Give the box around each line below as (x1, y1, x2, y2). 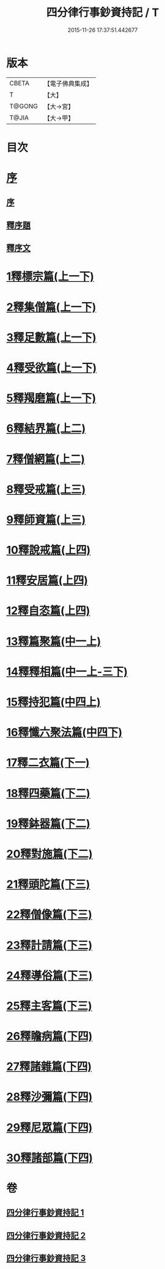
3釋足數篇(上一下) (6, 330, 97, 344)
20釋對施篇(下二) (6, 847, 93, 861)
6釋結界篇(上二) (6, 422, 86, 436)
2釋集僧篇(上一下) (6, 300, 97, 314)
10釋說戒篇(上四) (6, 543, 91, 557)
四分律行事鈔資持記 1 (6, 1208, 84, 1218)
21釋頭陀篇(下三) (6, 877, 90, 891)
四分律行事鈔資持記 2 (6, 1230, 86, 1241)
